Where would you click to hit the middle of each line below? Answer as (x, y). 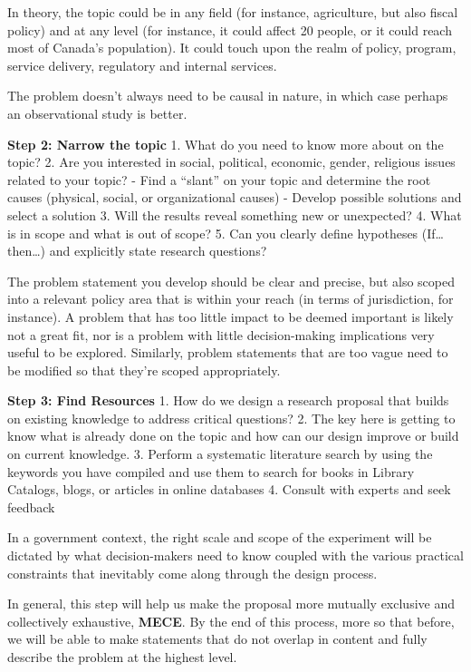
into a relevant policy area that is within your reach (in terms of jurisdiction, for (231, 299)
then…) (27, 251)
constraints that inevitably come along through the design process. (192, 573)
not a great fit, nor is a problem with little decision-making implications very (221, 334)
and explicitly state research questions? (158, 251)
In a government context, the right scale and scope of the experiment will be (220, 537)
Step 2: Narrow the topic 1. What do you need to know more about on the (226, 144)
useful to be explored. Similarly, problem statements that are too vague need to (228, 352)
